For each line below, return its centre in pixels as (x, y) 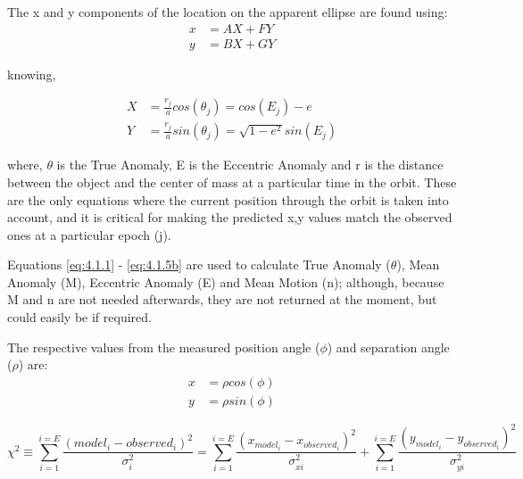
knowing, (32, 74)
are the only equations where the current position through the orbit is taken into (228, 199)
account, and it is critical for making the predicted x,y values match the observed (230, 217)
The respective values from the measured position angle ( (164, 347)
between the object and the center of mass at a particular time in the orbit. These (232, 182)
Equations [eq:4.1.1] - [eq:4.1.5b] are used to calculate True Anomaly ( (199, 264)
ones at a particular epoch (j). (89, 234)
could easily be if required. (79, 317)
